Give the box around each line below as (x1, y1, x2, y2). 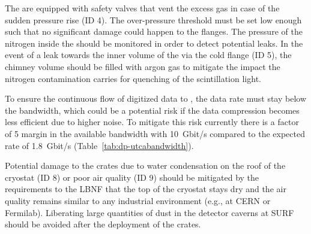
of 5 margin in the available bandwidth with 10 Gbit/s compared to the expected (5, 127, 305, 139)
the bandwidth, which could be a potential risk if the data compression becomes (5, 104, 300, 116)
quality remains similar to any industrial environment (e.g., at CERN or (5, 194, 271, 206)
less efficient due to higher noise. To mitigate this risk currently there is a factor (5, 116, 299, 128)
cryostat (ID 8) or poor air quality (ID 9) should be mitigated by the (5, 171, 259, 183)
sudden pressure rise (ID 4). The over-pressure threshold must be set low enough (5, 13, 302, 26)
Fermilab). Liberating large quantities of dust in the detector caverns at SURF (5, 206, 294, 218)
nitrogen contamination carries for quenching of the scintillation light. (5, 72, 261, 84)
